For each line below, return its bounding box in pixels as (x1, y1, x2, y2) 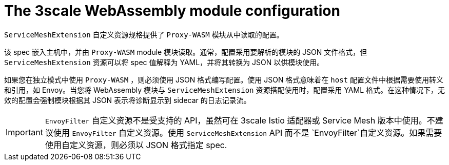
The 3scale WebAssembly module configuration (4, 2, 340, 19)
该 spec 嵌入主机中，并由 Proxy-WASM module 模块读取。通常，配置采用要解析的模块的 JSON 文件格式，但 (4, 47, 367, 56)
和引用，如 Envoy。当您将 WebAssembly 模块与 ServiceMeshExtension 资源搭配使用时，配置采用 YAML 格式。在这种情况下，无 (4, 85, 445, 94)
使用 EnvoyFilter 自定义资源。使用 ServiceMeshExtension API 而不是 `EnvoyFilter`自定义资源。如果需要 (53, 127, 442, 138)
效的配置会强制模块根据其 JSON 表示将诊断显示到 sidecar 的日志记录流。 (4, 95, 251, 105)
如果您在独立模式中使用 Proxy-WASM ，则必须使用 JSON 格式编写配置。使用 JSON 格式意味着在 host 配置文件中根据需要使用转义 (4, 75, 443, 84)
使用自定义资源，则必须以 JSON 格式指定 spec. (45, 139, 227, 150)
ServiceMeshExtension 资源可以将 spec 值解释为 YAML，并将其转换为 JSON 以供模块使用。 (4, 57, 324, 67)
